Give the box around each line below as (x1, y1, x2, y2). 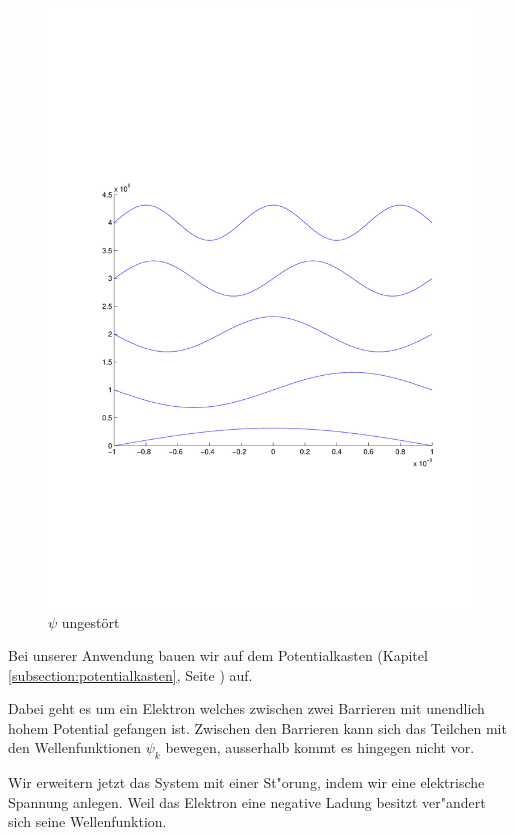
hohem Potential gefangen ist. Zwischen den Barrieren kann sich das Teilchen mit (8, 717, 507, 738)
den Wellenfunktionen (8, 737, 142, 758)
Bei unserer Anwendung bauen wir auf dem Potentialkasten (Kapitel (8, 645, 428, 666)
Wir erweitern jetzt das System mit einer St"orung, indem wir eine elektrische (8, 772, 485, 793)
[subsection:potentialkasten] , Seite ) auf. (8, 664, 253, 685)
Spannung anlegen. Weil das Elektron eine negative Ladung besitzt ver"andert (8, 791, 486, 812)
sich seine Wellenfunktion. (8, 811, 167, 832)
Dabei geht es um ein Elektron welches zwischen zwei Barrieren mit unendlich (8, 698, 485, 719)
